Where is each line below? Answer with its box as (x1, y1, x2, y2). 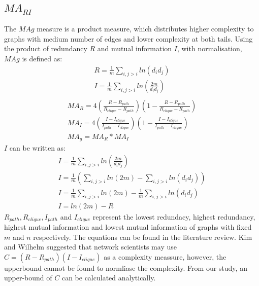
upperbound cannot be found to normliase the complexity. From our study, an (4, 262, 247, 273)
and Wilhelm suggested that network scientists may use (4, 241, 177, 252)
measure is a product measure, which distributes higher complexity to (37, 23, 254, 34)
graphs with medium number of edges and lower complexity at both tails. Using (4, 33, 253, 44)
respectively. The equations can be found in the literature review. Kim (33, 231, 252, 242)
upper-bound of (4, 272, 52, 283)
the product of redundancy (4, 43, 87, 54)
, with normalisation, (177, 43, 242, 54)
